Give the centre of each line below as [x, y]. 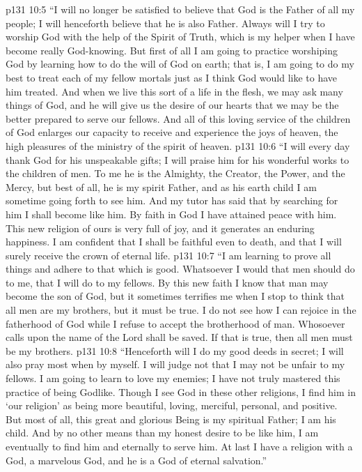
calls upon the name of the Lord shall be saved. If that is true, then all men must [179, 337]
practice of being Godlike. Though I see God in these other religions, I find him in [181, 391]
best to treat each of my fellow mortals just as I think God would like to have [172, 77]
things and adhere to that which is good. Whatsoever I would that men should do [180, 269]
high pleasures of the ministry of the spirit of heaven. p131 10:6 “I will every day [178, 145]
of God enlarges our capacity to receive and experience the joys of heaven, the [172, 132]
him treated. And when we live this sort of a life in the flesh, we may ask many [174, 91]
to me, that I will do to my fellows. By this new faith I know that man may [167, 282]
